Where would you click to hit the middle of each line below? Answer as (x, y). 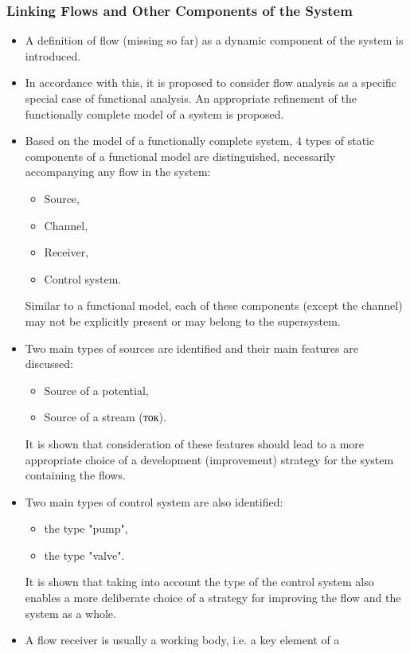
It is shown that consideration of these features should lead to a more (195, 443)
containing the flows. (75, 475)
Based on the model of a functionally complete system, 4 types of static (200, 141)
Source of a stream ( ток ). (105, 417)
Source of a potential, (96, 390)
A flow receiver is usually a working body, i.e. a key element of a (182, 640)
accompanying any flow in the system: (118, 172)
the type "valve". (84, 555)
